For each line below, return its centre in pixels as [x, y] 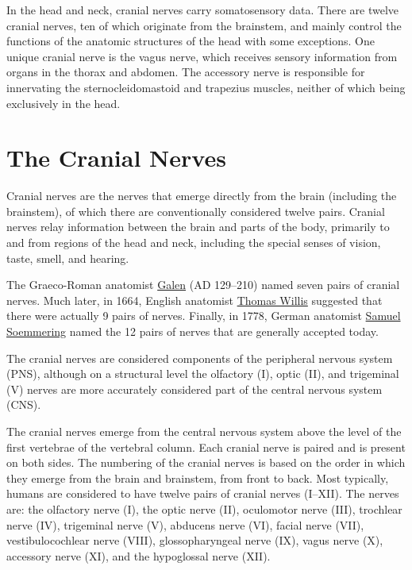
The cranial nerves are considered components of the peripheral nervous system [200, 358]
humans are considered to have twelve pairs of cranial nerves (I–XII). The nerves [203, 493]
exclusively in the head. [64, 103]
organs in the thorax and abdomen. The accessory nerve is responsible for [186, 72]
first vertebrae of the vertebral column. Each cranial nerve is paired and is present [206, 447]
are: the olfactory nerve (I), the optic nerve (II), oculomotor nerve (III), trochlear [204, 508]
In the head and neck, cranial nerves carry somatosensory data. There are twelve [203, 10]
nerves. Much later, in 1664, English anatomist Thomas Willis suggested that [194, 300]
